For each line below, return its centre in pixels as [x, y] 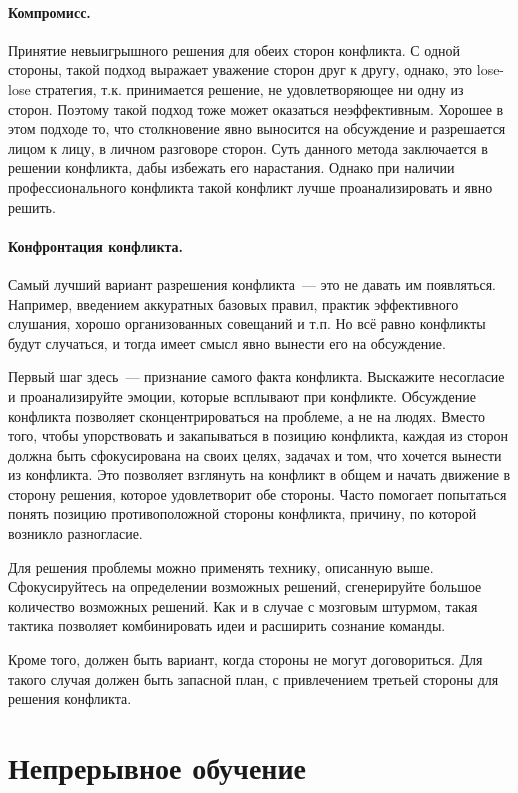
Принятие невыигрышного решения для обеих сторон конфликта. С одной [234, 49]
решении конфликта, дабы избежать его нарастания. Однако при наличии [231, 167]
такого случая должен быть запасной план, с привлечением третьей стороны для [253, 678]
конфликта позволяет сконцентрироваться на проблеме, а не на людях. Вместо [247, 415]
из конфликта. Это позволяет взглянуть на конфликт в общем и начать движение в [259, 474]
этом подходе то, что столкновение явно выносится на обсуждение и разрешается [257, 128]
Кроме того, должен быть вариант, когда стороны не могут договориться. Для [245, 659]
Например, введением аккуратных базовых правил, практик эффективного [233, 303]
